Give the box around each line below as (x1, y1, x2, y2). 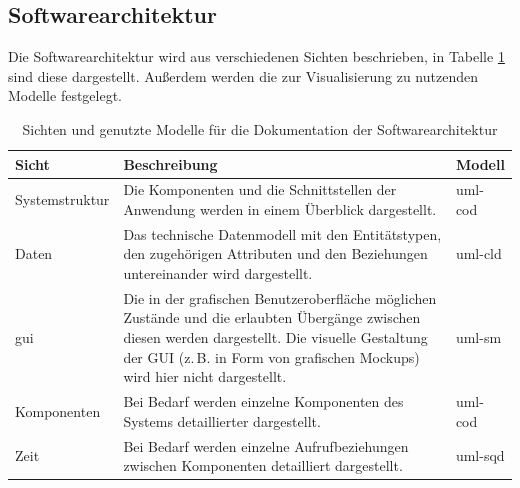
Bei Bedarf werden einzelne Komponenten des (123, 391, 404, 412)
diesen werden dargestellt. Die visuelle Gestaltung (123, 327, 428, 348)
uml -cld (455, 243, 502, 264)
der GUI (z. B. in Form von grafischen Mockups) (123, 346, 420, 367)
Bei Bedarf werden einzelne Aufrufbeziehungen (123, 435, 409, 456)
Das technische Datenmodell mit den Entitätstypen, (123, 223, 442, 244)
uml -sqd (455, 445, 505, 466)
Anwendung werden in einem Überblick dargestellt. (123, 199, 437, 220)
